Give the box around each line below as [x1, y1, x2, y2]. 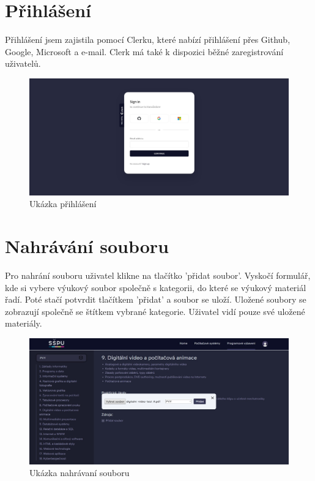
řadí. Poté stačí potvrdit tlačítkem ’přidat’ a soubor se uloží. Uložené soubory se [5, 293, 306, 306]
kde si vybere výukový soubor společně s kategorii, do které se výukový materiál [5, 281, 306, 294]
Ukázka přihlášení [29, 197, 97, 210]
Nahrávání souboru [5, 233, 169, 259]
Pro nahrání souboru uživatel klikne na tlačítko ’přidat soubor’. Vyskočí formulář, [5, 269, 311, 282]
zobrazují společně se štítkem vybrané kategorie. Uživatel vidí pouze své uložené [5, 305, 305, 317]
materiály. [5, 317, 42, 330]
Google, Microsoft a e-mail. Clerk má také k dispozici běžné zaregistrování [5, 45, 284, 58]
